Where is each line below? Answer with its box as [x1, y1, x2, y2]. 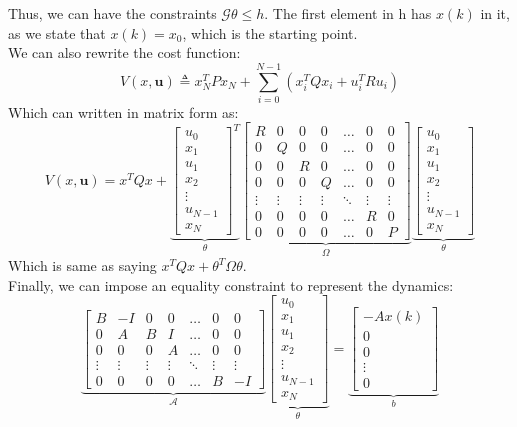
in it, [480, 3, 510, 23]
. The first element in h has [264, 3, 432, 23]
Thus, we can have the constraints [8, 3, 217, 23]
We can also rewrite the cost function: [8, 42, 241, 63]
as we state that [8, 22, 106, 43]
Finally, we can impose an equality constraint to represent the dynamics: [8, 274, 454, 295]
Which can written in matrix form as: [8, 101, 239, 122]
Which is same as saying [8, 255, 157, 276]
